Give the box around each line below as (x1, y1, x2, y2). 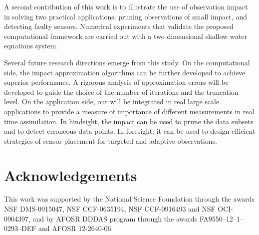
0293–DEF (4, 223, 36, 234)
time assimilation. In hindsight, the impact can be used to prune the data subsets (4, 116, 254, 126)
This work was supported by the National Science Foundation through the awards (4, 194, 255, 204)
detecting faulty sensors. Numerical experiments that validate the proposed (4, 21, 234, 31)
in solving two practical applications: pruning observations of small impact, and (4, 11, 248, 21)
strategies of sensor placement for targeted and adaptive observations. (4, 135, 217, 146)
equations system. (4, 40, 58, 51)
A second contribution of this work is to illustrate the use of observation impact (4, 1, 248, 11)
